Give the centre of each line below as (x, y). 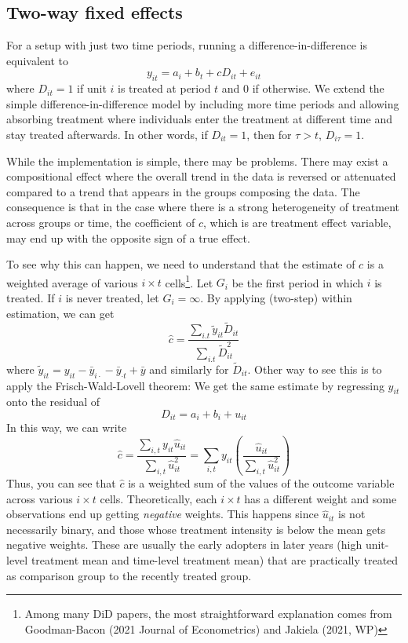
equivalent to (37, 60)
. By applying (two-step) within (276, 297)
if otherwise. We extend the (318, 88)
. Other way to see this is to (315, 369)
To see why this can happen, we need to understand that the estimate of (181, 264)
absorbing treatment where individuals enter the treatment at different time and (199, 119)
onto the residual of (53, 402)
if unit (92, 88)
